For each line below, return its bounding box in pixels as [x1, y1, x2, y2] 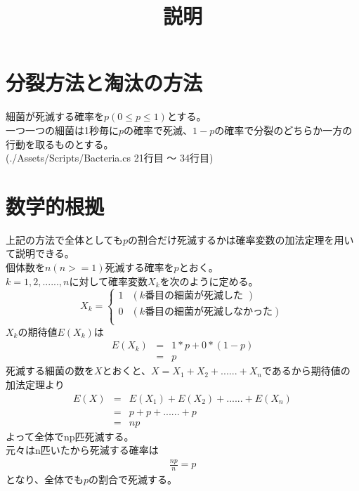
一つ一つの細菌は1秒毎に [6, 122, 119, 137]
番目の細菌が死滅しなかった [145, 307, 273, 317]
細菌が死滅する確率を [6, 109, 104, 124]
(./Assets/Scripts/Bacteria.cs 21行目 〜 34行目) [6, 150, 214, 165]
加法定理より [6, 377, 65, 392]
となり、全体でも [6, 472, 84, 487]
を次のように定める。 [159, 273, 259, 288]
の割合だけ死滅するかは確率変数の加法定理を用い [127, 232, 354, 247]
